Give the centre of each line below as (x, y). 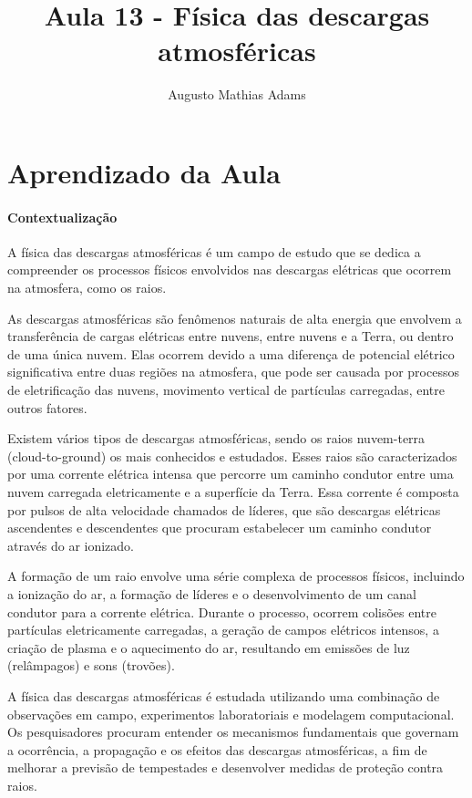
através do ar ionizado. (71, 545)
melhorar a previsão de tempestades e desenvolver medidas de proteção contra (226, 767)
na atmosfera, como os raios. (87, 288)
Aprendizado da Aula (144, 172)
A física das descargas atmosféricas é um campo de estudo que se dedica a (214, 251)
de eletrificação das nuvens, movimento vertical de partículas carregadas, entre (226, 390)
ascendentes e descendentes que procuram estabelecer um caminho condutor (220, 528)
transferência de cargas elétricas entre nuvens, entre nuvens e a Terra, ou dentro (231, 336)
